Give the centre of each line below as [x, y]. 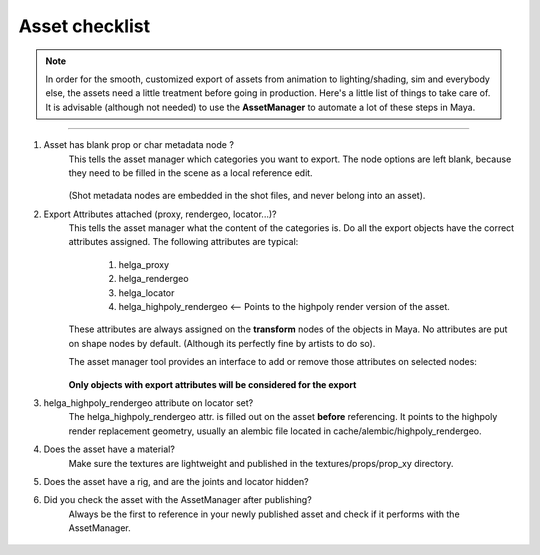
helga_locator [146, 292]
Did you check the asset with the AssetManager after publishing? [177, 500]
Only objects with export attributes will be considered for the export [212, 384]
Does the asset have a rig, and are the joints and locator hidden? [176, 481]
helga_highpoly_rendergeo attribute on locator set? [148, 402]
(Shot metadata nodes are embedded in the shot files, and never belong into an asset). [247, 196]
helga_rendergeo [153, 279]
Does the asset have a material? [109, 449]
